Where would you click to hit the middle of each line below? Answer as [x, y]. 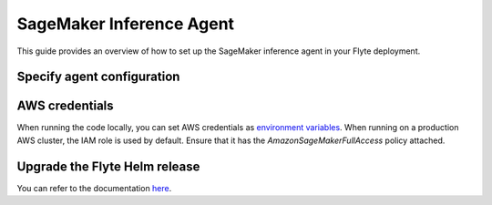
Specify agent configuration [98, 77]
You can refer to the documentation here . [94, 188]
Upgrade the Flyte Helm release [108, 166]
